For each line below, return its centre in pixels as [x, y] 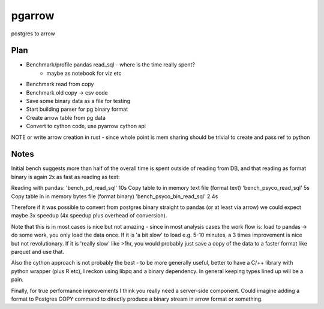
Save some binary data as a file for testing [78, 101]
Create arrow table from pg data [66, 117]
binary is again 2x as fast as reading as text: [65, 177]
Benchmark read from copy [60, 84]
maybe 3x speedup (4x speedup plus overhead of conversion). [89, 216]
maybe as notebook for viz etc [84, 73]
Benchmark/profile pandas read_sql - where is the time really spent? [110, 65]
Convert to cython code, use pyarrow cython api [86, 126]
